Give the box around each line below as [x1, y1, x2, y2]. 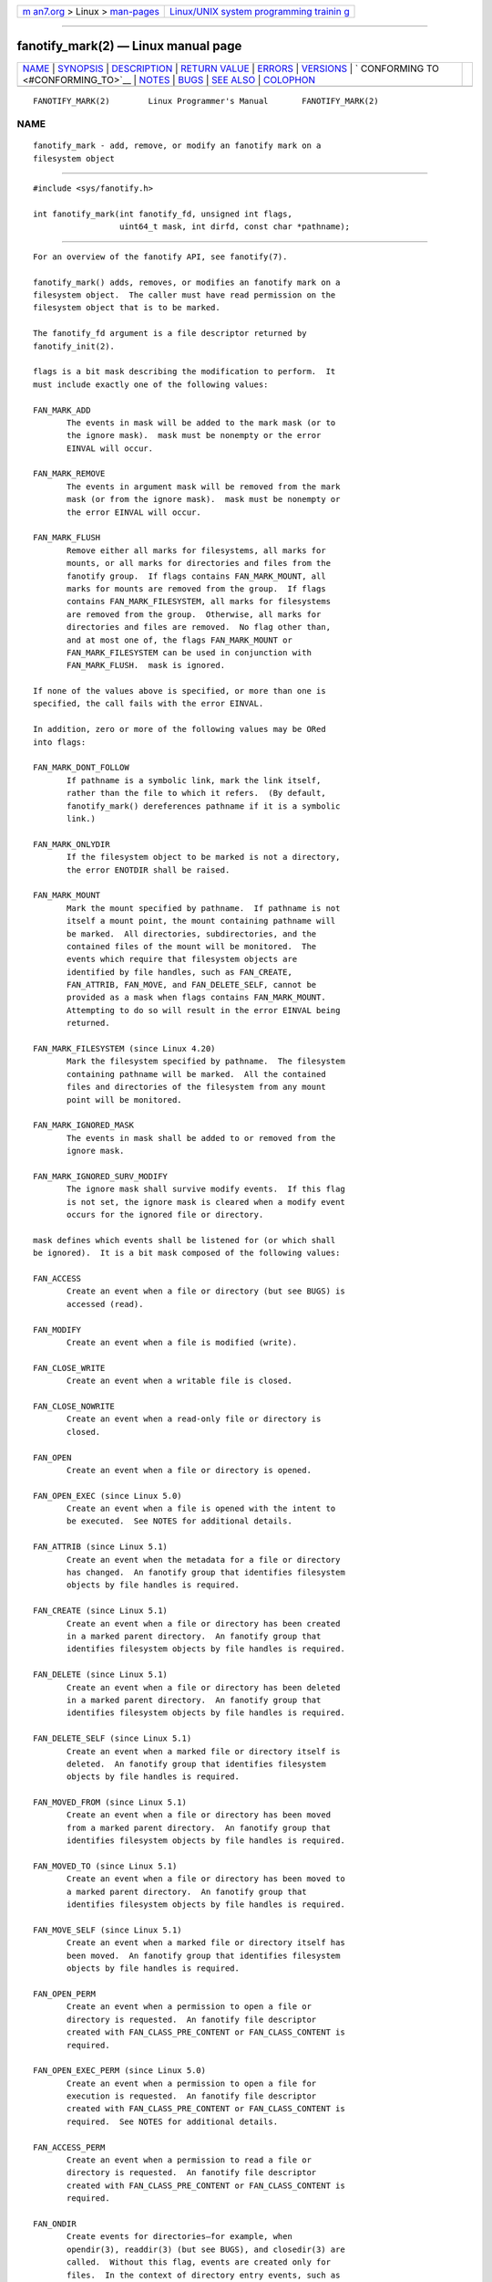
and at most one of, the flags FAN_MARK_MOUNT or [67, 634, 293, 645]
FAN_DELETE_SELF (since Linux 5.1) [33, 1733, 192, 1743]
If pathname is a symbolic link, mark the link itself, [67, 775, 322, 785]
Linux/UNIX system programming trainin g [169, 5, 350, 17]
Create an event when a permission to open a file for [67, 2078, 317, 2088]
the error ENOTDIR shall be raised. [67, 864, 231, 875]
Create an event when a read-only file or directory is [67, 1414, 322, 1424]
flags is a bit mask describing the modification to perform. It [33, 366, 336, 377]
